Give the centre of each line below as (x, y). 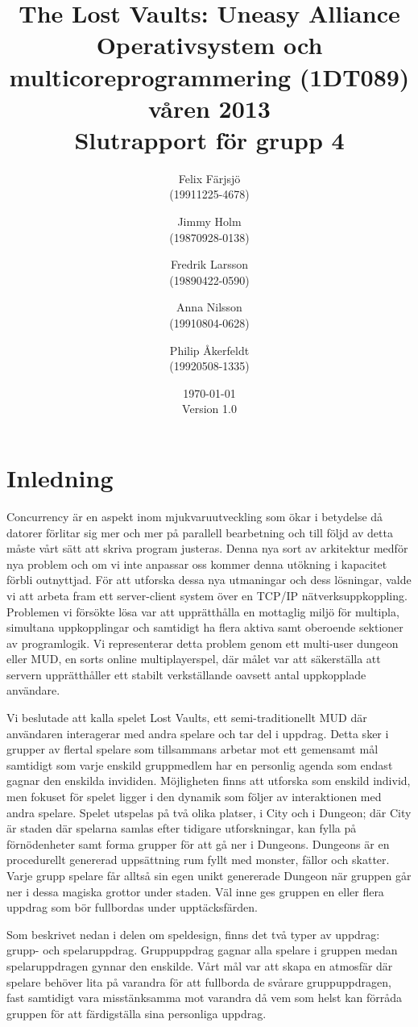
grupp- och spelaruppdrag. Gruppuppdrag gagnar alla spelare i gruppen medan (202, 950)
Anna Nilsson (209, 307)
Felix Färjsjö (209, 178)
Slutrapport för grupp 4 (209, 139)
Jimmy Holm (209, 221)
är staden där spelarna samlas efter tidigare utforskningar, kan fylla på (182, 828)
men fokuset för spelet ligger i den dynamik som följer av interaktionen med (194, 797)
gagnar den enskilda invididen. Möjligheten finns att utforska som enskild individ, (209, 781)
